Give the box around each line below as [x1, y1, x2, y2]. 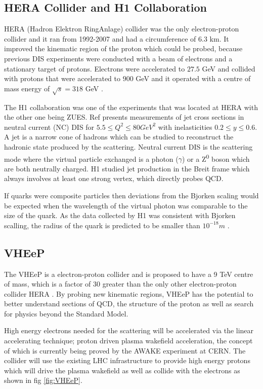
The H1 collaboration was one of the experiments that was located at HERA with [4, 101, 258, 112]
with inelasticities [158, 121, 212, 132]
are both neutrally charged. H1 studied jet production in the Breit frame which [4, 163, 250, 173]
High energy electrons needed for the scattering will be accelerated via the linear [4, 325, 254, 336]
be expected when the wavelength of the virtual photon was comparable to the [4, 200, 248, 210]
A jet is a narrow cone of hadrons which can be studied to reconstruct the [4, 131, 234, 142]
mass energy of [4, 83, 50, 93]
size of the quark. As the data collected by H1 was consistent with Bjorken [4, 210, 236, 221]
